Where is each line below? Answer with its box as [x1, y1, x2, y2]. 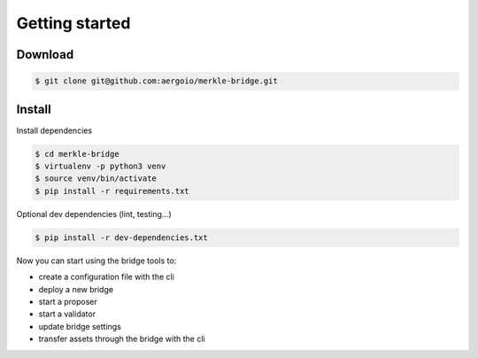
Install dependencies [16, 125, 93, 136]
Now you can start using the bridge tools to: [16, 255, 177, 266]
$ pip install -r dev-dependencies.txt [35, 232, 208, 243]
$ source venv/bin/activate [35, 174, 157, 183]
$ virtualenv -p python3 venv [35, 161, 166, 172]
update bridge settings [38, 321, 121, 331]
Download [16, 47, 74, 62]
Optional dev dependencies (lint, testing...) [16, 208, 172, 219]
